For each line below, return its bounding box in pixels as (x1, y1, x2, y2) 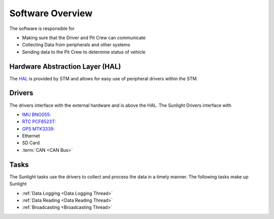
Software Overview (9, 8, 93, 19)
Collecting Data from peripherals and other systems (22, 42, 130, 48)
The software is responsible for (9, 25, 75, 32)
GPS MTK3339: (22, 126, 55, 132)
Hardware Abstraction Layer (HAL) (9, 62, 121, 71)
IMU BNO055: (22, 111, 51, 117)
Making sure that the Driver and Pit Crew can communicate (22, 35, 146, 41)
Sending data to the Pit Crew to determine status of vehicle (22, 49, 146, 55)
